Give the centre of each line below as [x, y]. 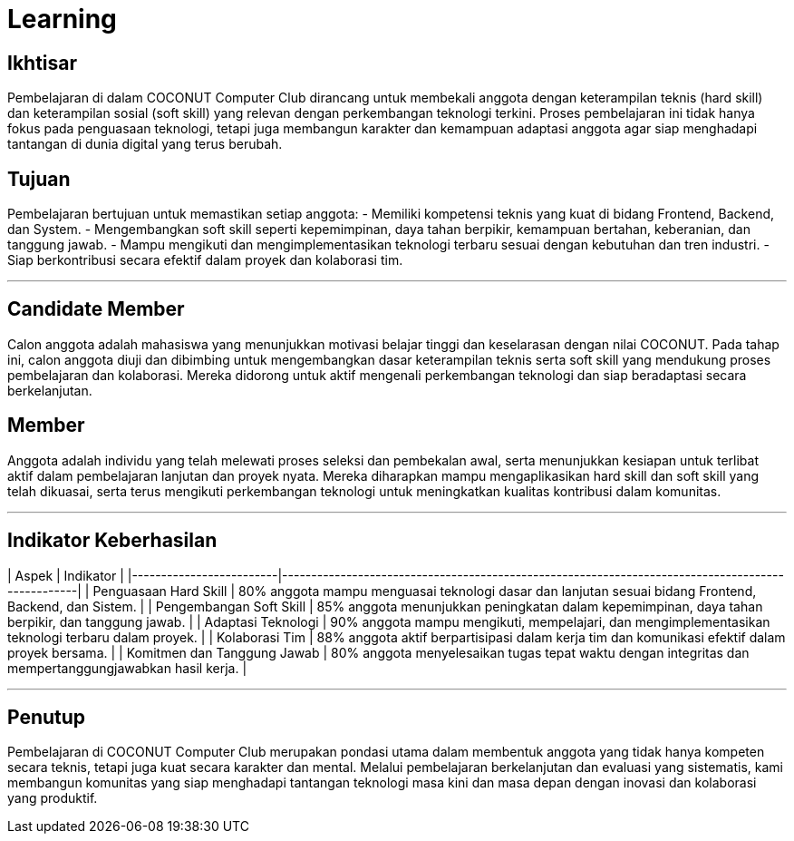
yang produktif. [53, 798]
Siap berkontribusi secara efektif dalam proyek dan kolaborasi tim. [205, 260]
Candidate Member [96, 309]
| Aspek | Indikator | [66, 575]
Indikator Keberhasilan [112, 541]
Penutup [47, 717]
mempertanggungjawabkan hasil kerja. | [127, 668]
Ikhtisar [43, 63]
